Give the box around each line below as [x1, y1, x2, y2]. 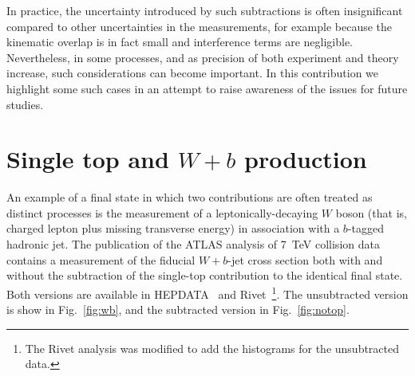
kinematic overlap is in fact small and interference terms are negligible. [6, 33, 354, 50]
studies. [6, 96, 44, 112]
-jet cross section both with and [227, 251, 383, 268]
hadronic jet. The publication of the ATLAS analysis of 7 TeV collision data [6, 236, 380, 253]
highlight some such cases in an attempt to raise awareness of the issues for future [6, 80, 408, 96]
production [244, 143, 367, 175]
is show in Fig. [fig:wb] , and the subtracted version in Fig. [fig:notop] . [6, 301, 350, 318]
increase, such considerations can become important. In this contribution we [6, 65, 379, 81]
